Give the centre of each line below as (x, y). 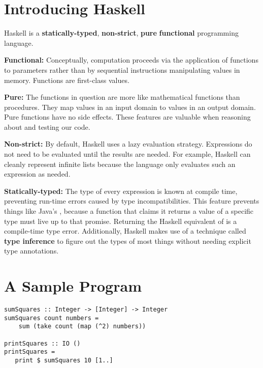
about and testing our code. (47, 126)
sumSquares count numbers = (52, 318)
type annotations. (31, 251)
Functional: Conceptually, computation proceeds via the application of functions (131, 60)
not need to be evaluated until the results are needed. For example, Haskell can (127, 154)
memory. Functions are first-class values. (67, 80)
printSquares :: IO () (42, 343)
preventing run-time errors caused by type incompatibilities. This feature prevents (132, 201)
